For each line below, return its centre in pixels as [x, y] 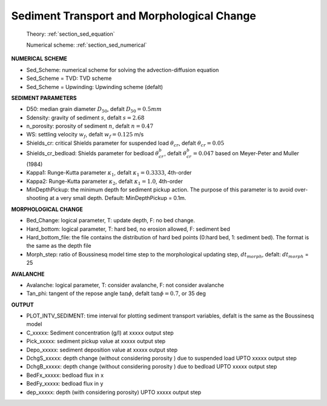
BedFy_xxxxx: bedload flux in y [65, 384]
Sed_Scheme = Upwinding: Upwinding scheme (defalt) [95, 87]
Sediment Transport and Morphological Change [134, 16]
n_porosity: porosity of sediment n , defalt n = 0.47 [90, 126]
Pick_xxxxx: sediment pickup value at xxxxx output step [96, 341]
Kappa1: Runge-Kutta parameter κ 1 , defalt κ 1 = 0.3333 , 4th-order [109, 174]
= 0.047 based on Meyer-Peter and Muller [246, 153]
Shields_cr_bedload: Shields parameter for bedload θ [93, 153]
